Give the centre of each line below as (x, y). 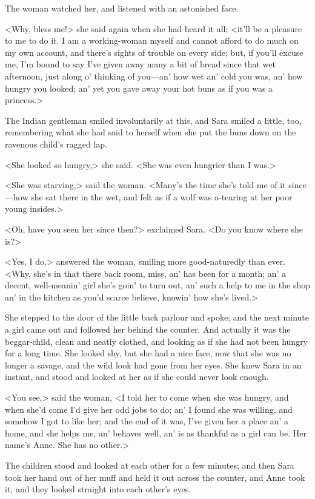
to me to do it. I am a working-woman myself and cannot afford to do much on (152, 40)
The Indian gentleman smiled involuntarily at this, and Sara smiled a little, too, (153, 120)
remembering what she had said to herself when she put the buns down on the (151, 132)
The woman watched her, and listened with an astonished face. (122, 8)
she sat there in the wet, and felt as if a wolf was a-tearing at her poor (162, 196)
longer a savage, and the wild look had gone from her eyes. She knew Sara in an (153, 365)
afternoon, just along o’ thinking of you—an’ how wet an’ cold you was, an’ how (154, 76)
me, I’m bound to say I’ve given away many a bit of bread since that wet (140, 64)
